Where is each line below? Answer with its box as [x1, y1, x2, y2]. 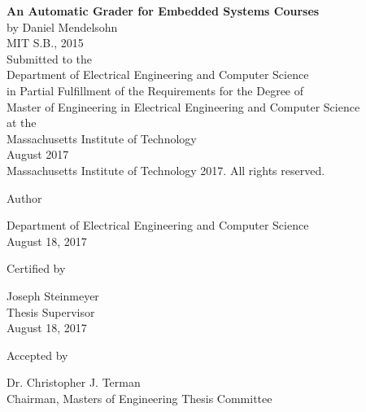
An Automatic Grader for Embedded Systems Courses [7, 2, 320, 19]
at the [7, 114, 37, 131]
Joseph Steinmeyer [7, 287, 99, 304]
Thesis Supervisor [7, 303, 95, 320]
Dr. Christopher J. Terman [7, 374, 141, 391]
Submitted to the [7, 50, 93, 67]
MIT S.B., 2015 [7, 34, 84, 51]
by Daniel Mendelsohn [7, 18, 118, 35]
